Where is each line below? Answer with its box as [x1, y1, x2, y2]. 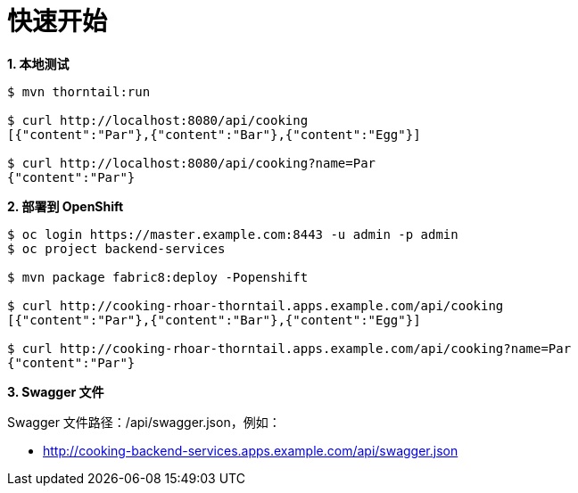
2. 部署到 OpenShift [7, 198, 124, 214]
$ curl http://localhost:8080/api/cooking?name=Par [7, 155, 376, 170]
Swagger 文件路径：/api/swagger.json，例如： [7, 414, 281, 430]
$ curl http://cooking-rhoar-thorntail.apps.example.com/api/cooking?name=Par [7, 341, 572, 356]
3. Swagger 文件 [7, 383, 104, 399]
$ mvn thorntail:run [7, 84, 151, 99]
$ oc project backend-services [7, 241, 226, 256]
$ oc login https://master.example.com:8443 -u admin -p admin [7, 226, 458, 242]
